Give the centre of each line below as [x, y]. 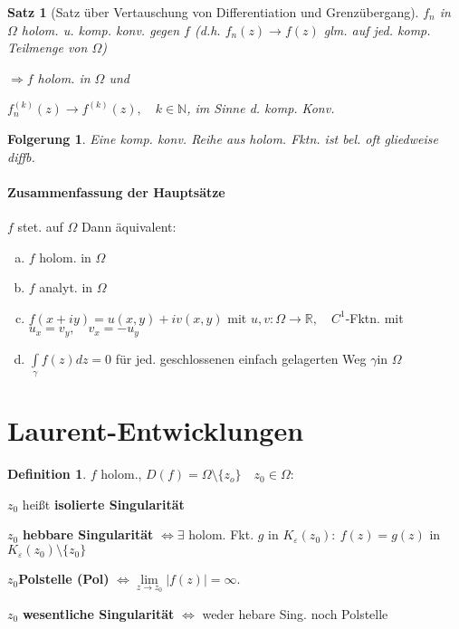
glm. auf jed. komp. [377, 29]
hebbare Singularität [88, 534]
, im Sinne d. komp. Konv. [261, 108]
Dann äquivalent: [129, 226]
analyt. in [66, 287]
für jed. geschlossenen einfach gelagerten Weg [241, 358]
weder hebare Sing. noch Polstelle [295, 613]
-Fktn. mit [374, 317]
